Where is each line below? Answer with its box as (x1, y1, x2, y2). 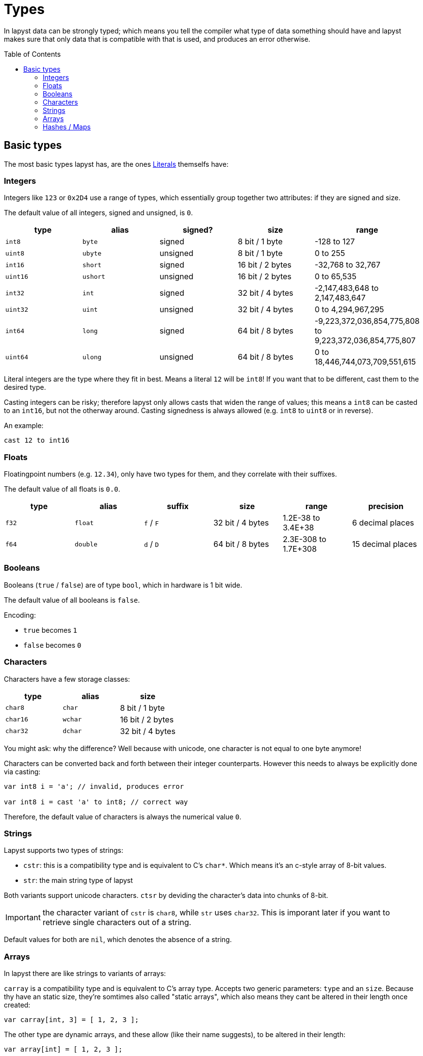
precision (368, 501, 404, 512)
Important (5, 912, 41, 923)
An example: (4, 421, 44, 430)
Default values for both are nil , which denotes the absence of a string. (4, 935, 232, 944)
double (74, 540, 98, 548)
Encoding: (4, 610, 36, 619)
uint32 (5, 305, 28, 313)
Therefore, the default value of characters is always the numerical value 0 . (4, 812, 242, 821)
